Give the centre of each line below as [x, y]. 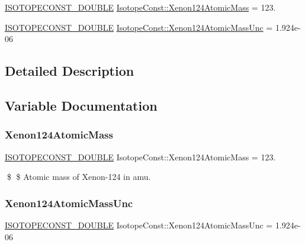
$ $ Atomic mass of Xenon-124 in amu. [79, 177]
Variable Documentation [81, 105]
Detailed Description [70, 71]
